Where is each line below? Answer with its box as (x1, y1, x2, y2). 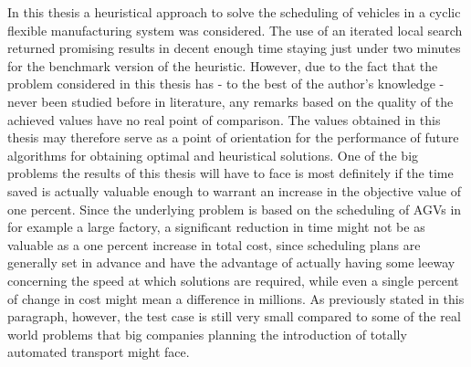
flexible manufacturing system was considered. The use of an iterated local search (7, 20, 463, 39)
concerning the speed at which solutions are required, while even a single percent (7, 270, 459, 289)
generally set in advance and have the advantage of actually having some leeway (7, 253, 455, 272)
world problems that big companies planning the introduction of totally (7, 324, 407, 343)
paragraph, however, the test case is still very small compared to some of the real (7, 307, 461, 326)
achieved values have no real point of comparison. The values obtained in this (7, 110, 441, 129)
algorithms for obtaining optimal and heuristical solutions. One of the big (7, 145, 419, 164)
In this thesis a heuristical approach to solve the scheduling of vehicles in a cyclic (7, 3, 461, 21)
